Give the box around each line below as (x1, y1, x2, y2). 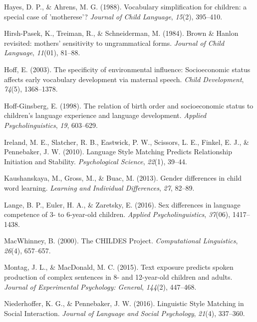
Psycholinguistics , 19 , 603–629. (4, 119, 98, 130)
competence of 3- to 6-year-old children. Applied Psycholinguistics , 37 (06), (4, 209, 231, 219)
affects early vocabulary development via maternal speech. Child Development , (4, 74, 244, 84)
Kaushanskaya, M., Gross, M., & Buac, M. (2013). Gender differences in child (4, 173, 242, 183)
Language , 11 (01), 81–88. (4, 47, 80, 58)
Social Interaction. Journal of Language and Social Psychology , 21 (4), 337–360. (4, 308, 245, 318)
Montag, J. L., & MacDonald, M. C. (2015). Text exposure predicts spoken (4, 262, 234, 272)
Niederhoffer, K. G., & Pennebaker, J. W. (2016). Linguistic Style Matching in (4, 298, 244, 309)
